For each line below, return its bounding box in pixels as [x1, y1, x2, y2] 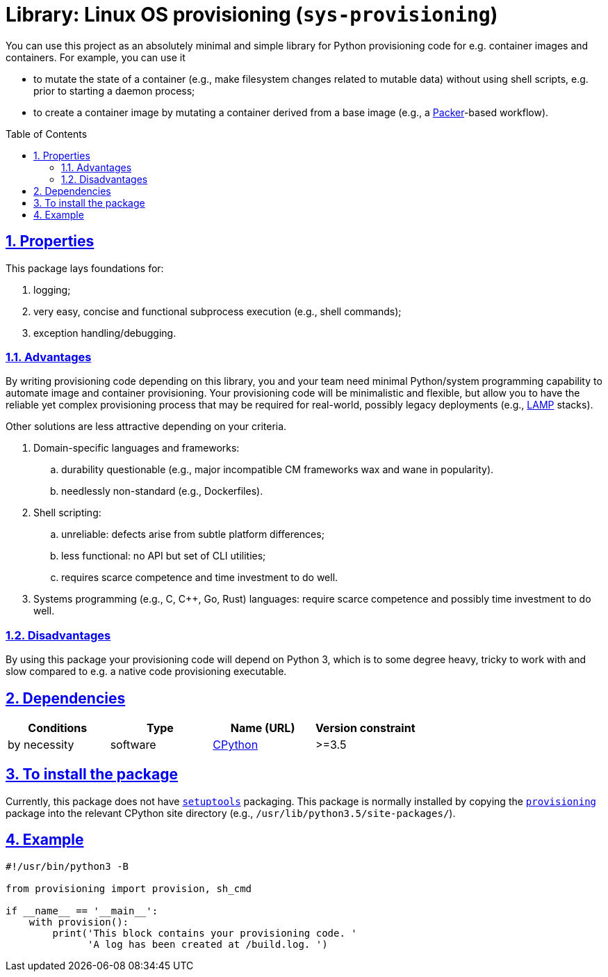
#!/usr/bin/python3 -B [6, 860, 129, 872]
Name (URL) [230, 720, 295, 735]
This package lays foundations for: [6, 262, 164, 274]
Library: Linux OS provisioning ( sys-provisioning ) [6, 3, 498, 26]
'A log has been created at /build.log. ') [88, 938, 328, 950]
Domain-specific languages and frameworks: [33, 442, 240, 454]
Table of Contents [6, 127, 88, 140]
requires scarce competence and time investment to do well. [61, 571, 338, 584]
